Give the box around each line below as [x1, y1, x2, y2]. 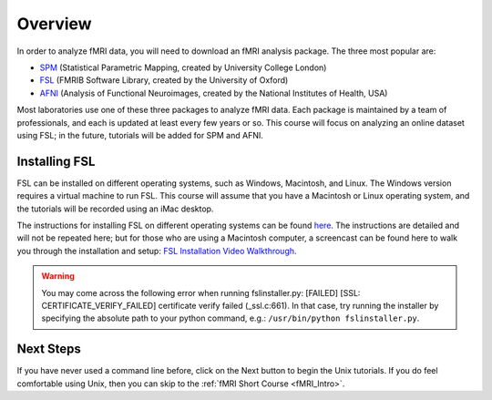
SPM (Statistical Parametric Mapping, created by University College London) [39, 62, 327, 73]
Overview [16, 14, 92, 34]
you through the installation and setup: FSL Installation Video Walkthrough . [16, 245, 297, 256]
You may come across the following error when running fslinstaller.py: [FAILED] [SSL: [41, 287, 361, 298]
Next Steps [16, 342, 81, 357]
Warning [41, 271, 75, 282]
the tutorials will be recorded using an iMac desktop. [16, 203, 214, 214]
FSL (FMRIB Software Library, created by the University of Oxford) [39, 75, 289, 86]
